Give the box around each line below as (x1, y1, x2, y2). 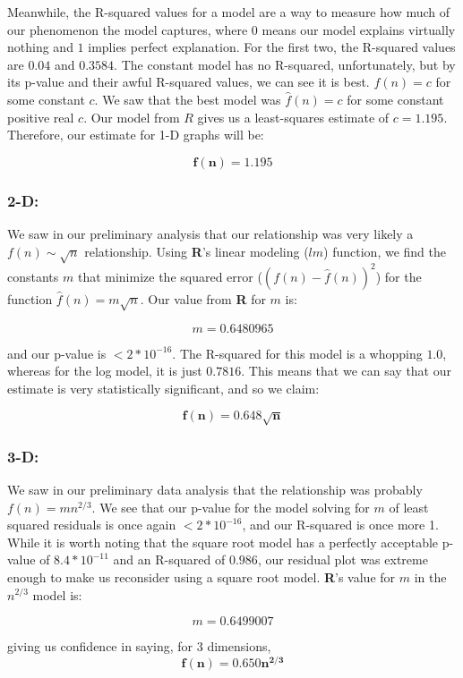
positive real (7, 107, 74, 126)
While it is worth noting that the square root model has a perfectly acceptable (7, 532, 439, 551)
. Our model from (83, 107, 180, 126)
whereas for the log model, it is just (7, 361, 202, 380)
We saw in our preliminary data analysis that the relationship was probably (7, 479, 423, 498)
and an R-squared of (113, 550, 226, 569)
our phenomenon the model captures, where (7, 20, 248, 38)
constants (7, 267, 59, 285)
